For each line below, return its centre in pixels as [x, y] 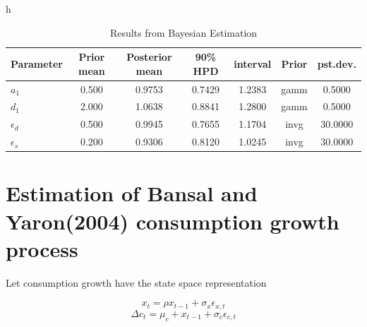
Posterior [149, 57]
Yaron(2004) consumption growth [173, 221]
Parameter [37, 63]
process [42, 248]
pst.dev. [337, 63]
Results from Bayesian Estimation [183, 32]
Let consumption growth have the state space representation [136, 282]
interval [253, 63]
